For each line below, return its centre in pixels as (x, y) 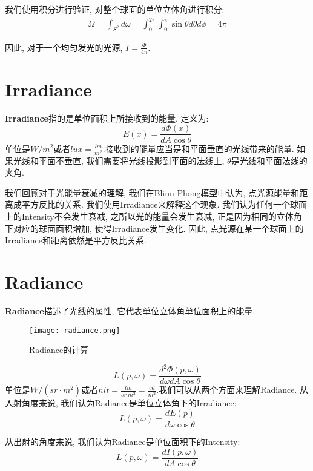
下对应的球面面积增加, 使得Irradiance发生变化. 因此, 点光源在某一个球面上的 (154, 228)
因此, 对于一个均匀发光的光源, (64, 47)
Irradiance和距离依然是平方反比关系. (76, 240)
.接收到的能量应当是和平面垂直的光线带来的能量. (198, 148)
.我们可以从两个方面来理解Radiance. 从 (232, 390)
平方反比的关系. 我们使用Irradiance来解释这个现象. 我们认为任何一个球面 (164, 204)
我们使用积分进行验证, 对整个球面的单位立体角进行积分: (115, 9)
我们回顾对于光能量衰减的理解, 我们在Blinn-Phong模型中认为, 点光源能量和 (152, 192)
